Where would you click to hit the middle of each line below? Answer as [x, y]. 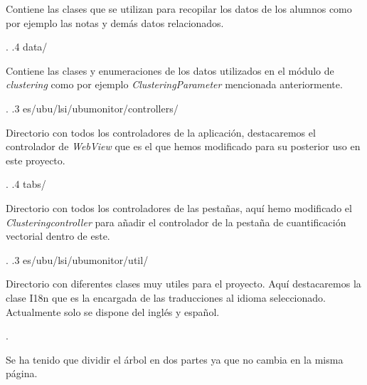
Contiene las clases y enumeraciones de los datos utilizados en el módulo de [170, 70]
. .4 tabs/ [26, 184]
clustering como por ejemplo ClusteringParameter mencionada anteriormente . [174, 84]
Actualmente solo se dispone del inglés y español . [113, 311]
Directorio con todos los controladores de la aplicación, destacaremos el [161, 132]
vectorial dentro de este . [58, 236]
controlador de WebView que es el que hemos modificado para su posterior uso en [183, 146]
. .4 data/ [27, 47]
